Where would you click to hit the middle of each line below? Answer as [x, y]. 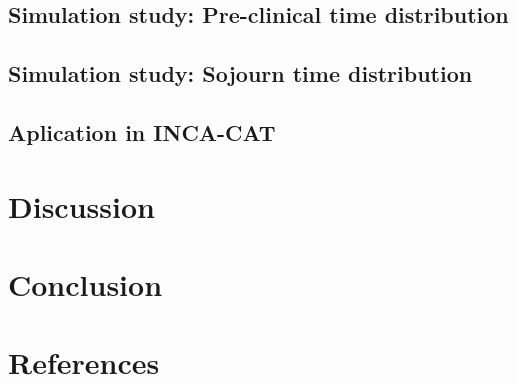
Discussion [81, 205]
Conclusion [85, 283]
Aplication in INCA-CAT [142, 131]
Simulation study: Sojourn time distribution [240, 73]
